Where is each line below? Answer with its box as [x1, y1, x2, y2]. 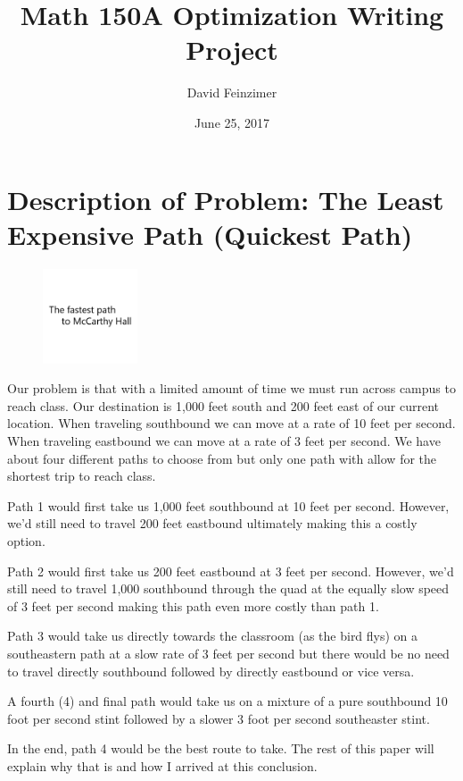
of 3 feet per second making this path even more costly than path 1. [7, 596, 379, 615]
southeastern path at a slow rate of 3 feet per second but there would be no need [7, 643, 450, 662]
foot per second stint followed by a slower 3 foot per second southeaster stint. [7, 709, 430, 727]
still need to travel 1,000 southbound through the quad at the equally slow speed [7, 579, 450, 598]
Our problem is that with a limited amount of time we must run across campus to [7, 379, 456, 398]
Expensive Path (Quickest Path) [7, 215, 413, 252]
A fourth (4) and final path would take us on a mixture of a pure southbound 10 [7, 692, 448, 710]
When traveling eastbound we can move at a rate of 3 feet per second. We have [7, 432, 441, 449]
